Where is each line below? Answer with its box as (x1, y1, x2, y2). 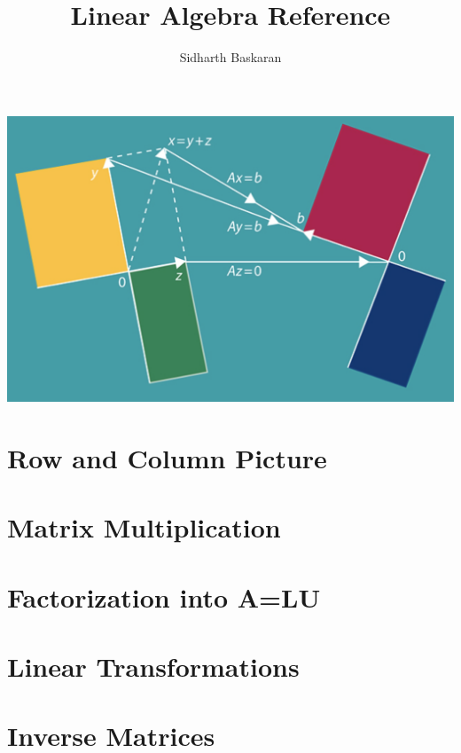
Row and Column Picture (7, 439, 327, 475)
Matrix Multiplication (7, 509, 281, 545)
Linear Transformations (7, 648, 300, 684)
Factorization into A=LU (7, 578, 321, 615)
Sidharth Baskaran (179, 48, 282, 67)
